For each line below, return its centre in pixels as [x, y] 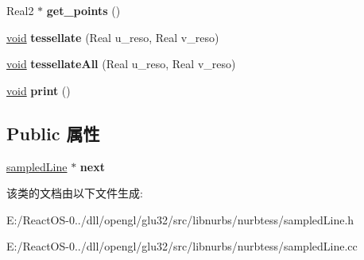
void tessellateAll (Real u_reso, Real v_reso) [121, 64]
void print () [39, 90]
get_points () [83, 10]
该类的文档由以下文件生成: [75, 193]
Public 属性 [53, 133]
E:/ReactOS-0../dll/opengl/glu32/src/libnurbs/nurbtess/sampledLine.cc [182, 246]
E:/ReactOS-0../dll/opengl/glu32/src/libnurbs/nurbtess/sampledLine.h [180, 219]
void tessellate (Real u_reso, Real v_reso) [113, 37]
